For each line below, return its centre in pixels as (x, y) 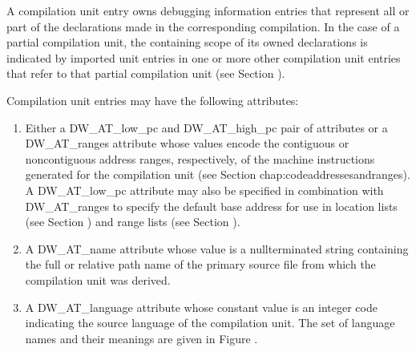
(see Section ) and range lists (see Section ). (133, 222)
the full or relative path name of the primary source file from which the (200, 264)
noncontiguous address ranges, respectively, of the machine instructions (200, 158)
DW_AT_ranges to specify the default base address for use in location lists (211, 206)
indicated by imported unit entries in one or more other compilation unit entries (204, 57)
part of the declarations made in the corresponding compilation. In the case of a (203, 26)
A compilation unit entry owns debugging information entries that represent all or (208, 10)
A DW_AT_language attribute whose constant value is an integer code (201, 307)
